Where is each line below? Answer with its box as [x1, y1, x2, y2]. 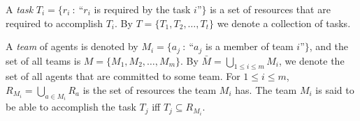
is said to [315, 83, 354, 97]
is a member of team [205, 39, 294, 54]
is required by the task [94, 2, 191, 16]
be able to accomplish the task [6, 99, 136, 114]
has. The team [235, 83, 297, 97]
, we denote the [278, 53, 345, 67]
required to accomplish [6, 15, 103, 30]
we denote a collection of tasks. [217, 15, 351, 30]
